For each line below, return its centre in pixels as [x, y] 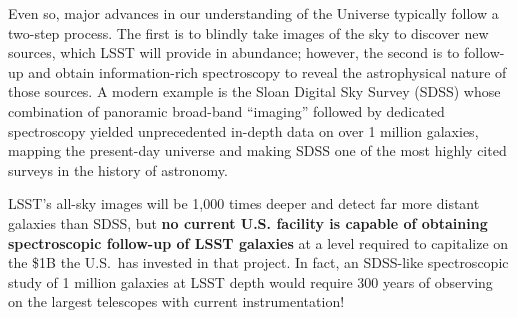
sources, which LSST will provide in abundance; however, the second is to [234, 52]
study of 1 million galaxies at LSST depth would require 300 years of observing [250, 281]
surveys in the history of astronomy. [118, 169]
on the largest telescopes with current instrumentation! [176, 301]
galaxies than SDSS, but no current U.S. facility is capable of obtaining [248, 222]
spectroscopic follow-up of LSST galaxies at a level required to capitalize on [258, 242]
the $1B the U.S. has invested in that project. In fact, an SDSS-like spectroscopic [258, 262]
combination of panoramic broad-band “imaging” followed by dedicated [226, 110]
